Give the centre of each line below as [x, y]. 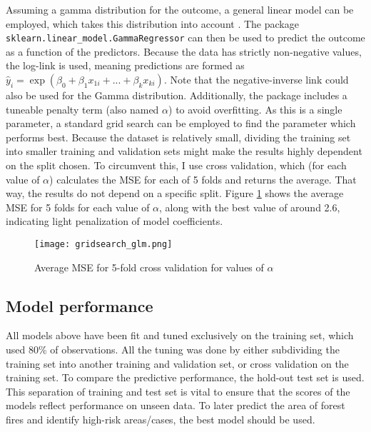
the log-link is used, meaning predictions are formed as [125, 65]
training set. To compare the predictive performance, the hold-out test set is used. [185, 377]
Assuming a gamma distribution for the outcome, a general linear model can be [180, 9]
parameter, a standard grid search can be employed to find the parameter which [181, 123]
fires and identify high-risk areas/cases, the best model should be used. [161, 419]
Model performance [80, 305]
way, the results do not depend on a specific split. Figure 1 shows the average [175, 193]
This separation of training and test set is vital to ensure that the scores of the [178, 391]
